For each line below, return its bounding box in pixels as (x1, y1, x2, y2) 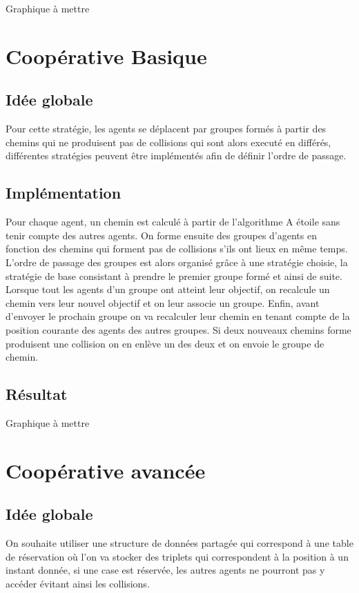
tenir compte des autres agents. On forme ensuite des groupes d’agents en (6, 228, 317, 242)
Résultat (6, 383, 68, 405)
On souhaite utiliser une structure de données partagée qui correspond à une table (6, 536, 353, 550)
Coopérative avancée (6, 456, 206, 484)
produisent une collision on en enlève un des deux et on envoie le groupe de (6, 336, 324, 350)
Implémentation (6, 182, 122, 203)
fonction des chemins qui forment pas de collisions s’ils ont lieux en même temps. (6, 241, 348, 256)
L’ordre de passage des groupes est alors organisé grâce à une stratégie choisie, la (6, 254, 348, 269)
